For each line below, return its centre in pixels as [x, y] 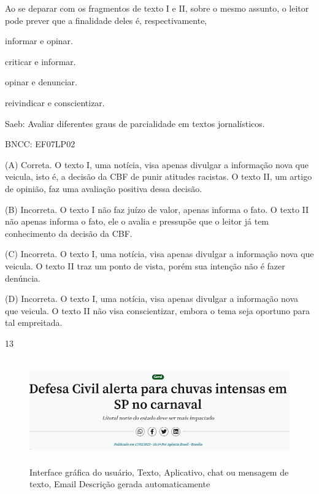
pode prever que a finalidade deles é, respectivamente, [106, 20]
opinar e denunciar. [41, 82]
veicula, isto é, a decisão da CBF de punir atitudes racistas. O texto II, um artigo [159, 176]
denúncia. [23, 278]
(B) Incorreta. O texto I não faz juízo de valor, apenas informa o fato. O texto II [157, 209]
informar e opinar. [39, 41]
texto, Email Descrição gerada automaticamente [120, 484]
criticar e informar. [40, 61]
